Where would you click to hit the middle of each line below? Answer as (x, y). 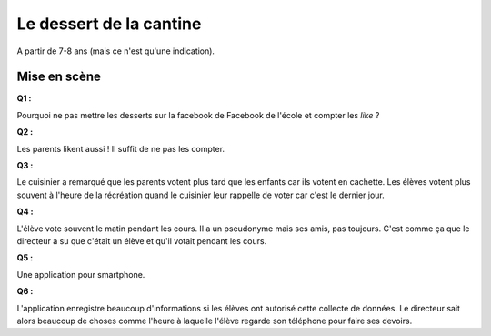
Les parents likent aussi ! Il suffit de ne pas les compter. (121, 148)
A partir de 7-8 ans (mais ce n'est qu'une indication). (116, 51)
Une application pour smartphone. (81, 274)
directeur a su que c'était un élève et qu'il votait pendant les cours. (142, 240)
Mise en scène (59, 77)
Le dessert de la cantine (109, 24)
